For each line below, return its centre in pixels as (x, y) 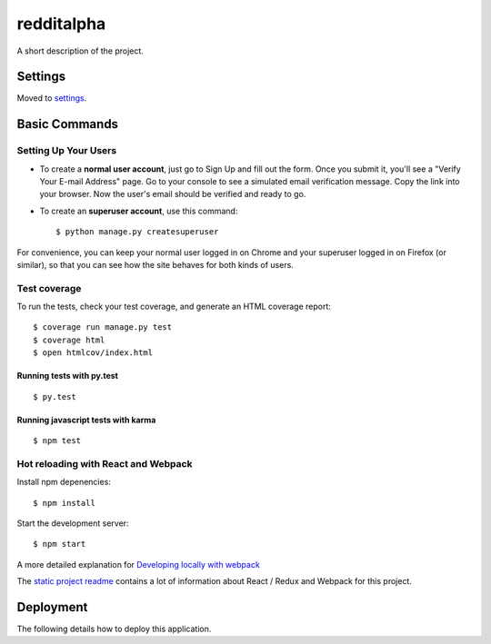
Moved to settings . (52, 98)
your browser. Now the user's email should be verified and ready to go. (173, 194)
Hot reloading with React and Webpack (105, 463)
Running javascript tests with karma (86, 420)
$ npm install (64, 503)
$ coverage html (69, 340)
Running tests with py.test (67, 376)
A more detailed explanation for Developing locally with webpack (139, 564)
